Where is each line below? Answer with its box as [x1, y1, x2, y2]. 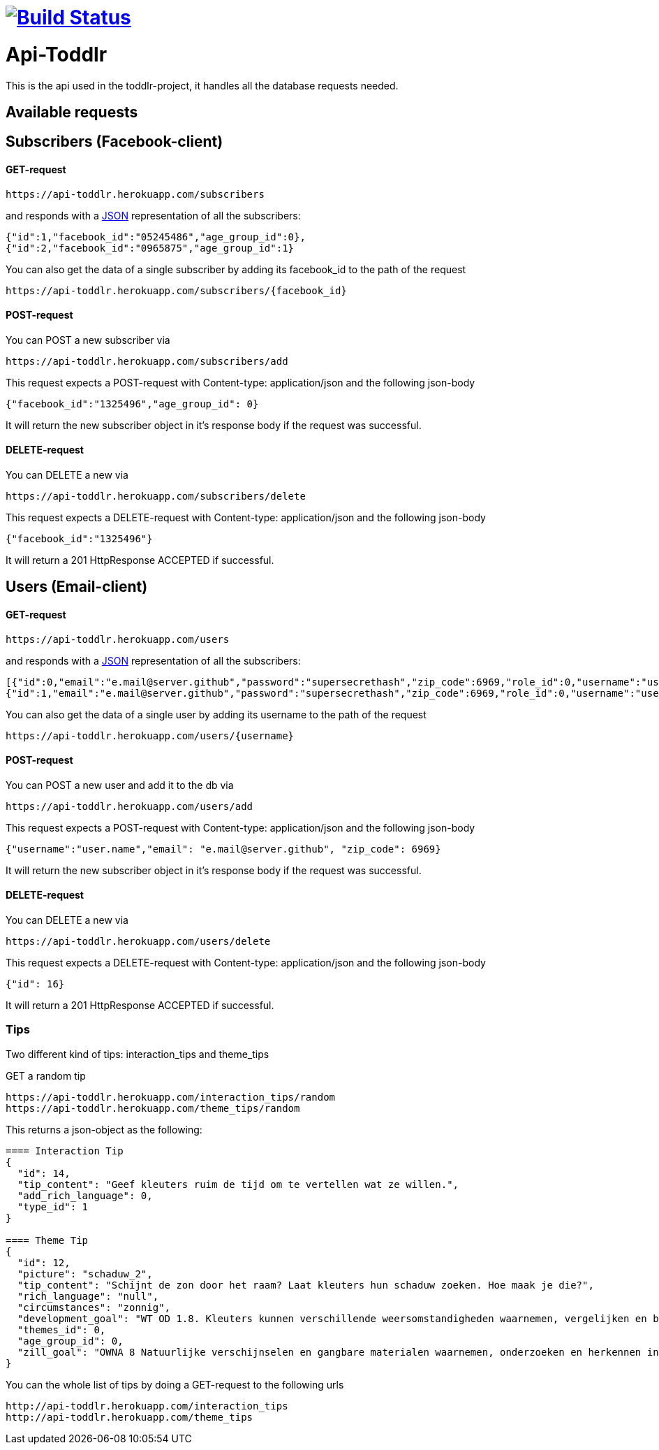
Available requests [6, 103, 138, 121]
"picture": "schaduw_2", [17, 1268, 153, 1279]
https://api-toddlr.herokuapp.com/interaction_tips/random [6, 1091, 336, 1103]
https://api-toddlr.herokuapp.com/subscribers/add [6, 355, 288, 367]
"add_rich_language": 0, [17, 1189, 153, 1201]
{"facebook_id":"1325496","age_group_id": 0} [6, 398, 259, 409]
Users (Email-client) [6, 578, 148, 596]
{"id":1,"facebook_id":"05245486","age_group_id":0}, [6, 231, 306, 242]
